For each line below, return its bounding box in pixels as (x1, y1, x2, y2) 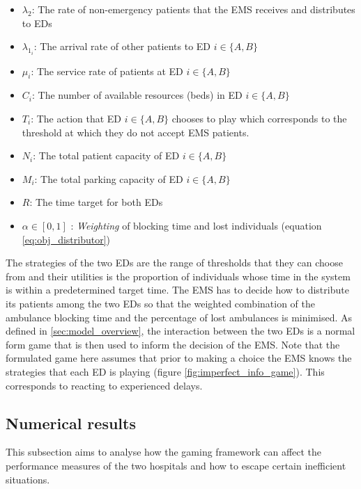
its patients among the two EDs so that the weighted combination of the (6, 296, 315, 310)
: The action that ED (31, 111, 122, 126)
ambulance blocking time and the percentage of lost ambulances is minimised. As (6, 310, 352, 324)
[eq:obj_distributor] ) (22, 232, 111, 246)
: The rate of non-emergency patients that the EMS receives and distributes (31, 2, 355, 16)
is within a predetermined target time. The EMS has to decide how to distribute (6, 282, 349, 297)
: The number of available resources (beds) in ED (31, 88, 243, 102)
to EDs (22, 15, 52, 30)
